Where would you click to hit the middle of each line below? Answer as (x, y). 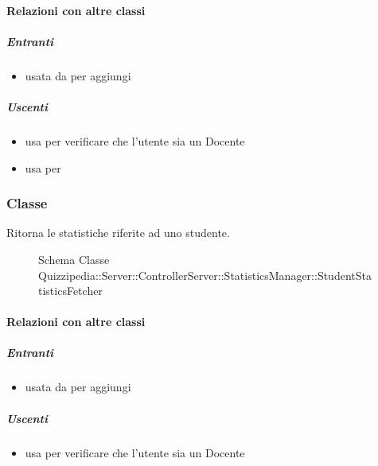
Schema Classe (74, 259)
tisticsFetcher (70, 291)
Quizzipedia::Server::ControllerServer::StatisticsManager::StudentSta (205, 275)
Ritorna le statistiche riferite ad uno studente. (118, 233)
